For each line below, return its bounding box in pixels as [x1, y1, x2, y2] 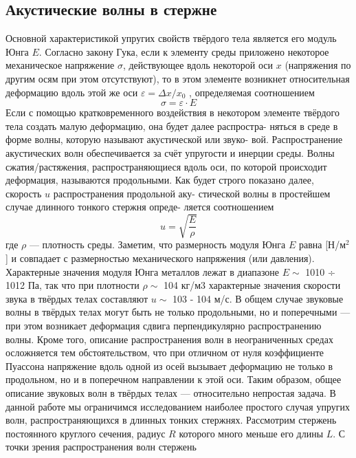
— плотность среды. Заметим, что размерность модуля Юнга [29, 237, 286, 252]
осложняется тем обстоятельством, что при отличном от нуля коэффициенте [5, 345, 324, 360]
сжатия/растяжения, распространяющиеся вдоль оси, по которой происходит [5, 159, 327, 173]
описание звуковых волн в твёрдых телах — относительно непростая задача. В [5, 386, 336, 400]
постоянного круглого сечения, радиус [5, 426, 166, 440]
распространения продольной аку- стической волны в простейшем [53, 186, 331, 200]
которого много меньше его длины [179, 426, 324, 440]
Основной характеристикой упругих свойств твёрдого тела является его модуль [5, 31, 337, 45]
